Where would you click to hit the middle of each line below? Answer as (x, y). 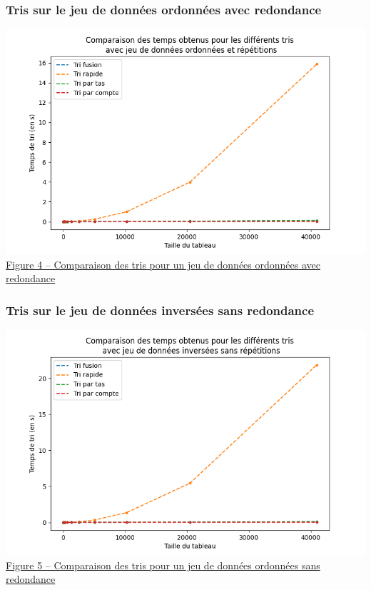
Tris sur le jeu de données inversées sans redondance (160, 310)
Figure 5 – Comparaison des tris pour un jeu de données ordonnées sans (163, 565)
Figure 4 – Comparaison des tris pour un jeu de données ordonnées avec (163, 264)
